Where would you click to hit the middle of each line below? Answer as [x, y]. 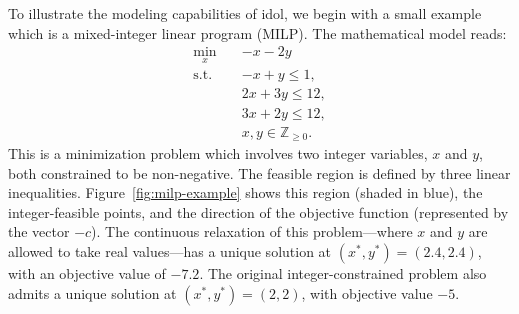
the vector [39, 231]
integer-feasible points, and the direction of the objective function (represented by [258, 211]
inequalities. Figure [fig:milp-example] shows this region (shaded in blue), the [245, 192]
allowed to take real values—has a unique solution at [170, 250]
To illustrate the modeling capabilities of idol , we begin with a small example [245, 13]
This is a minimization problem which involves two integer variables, [218, 153]
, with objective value [367, 292]
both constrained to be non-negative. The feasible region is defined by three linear [259, 172]
